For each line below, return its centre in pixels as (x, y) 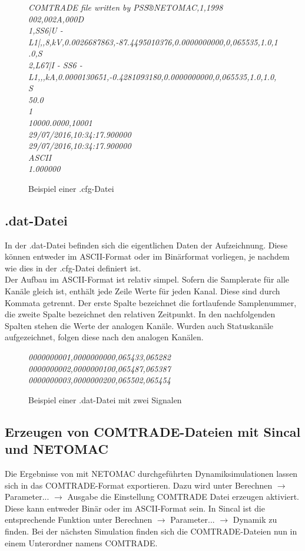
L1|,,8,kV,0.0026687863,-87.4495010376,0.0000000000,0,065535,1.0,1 (153, 42)
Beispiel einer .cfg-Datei (71, 188)
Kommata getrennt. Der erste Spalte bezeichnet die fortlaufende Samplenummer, (151, 302)
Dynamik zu (255, 520)
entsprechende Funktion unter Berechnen (79, 520)
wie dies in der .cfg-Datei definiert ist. (73, 268)
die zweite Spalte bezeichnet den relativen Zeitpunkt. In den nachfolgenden (140, 314)
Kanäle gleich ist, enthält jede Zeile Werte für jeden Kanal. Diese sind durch (142, 291)
